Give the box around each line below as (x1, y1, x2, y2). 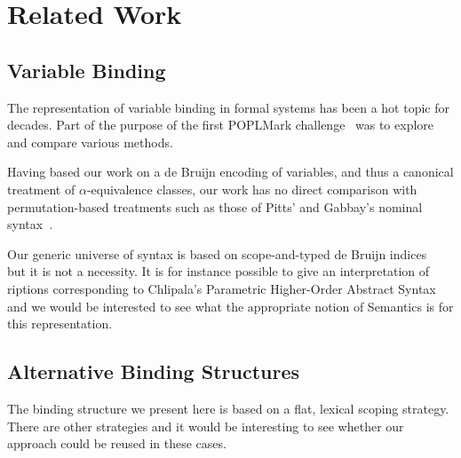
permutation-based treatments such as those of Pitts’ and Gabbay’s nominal (7, 197, 423, 216)
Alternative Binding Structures (7, 358, 300, 385)
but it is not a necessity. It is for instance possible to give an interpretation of (7, 262, 430, 280)
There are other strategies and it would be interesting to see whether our (7, 416, 404, 435)
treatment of (7, 179, 76, 198)
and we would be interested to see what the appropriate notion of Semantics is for (7, 296, 454, 315)
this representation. (7, 314, 113, 333)
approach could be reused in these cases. (7, 434, 227, 453)
